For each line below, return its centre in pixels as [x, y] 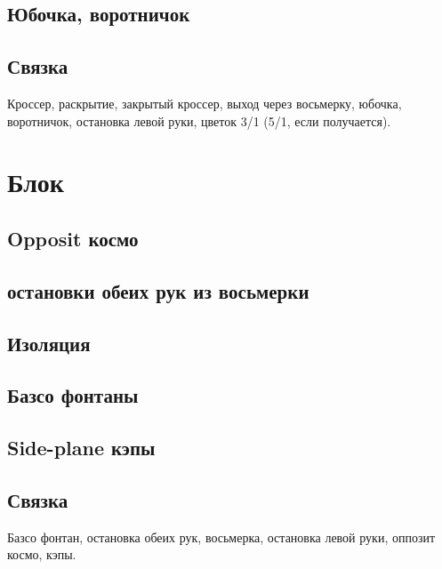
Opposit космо [73, 238]
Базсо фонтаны [73, 395]
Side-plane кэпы [81, 448]
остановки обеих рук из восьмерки [158, 290]
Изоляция [49, 343]
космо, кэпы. [42, 554]
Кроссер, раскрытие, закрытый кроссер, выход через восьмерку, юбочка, [205, 103]
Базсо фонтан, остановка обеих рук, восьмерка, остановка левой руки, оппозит [221, 537]
